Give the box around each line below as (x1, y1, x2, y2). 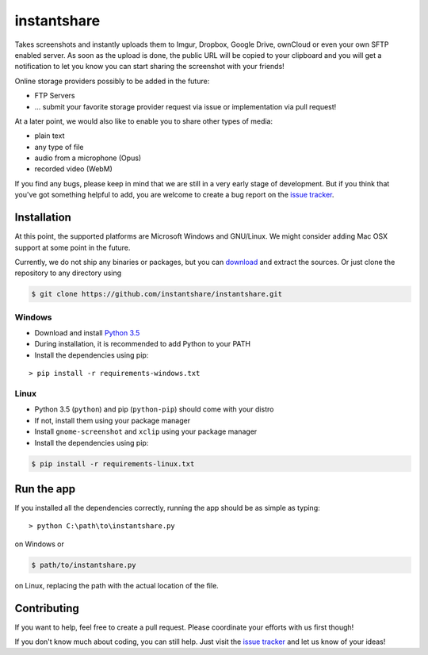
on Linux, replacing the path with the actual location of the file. (14, 580, 220, 590)
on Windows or (14, 539, 65, 549)
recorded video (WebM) (34, 164, 113, 174)
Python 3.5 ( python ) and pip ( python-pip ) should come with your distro (34, 404, 274, 414)
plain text (34, 131, 65, 140)
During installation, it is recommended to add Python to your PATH (34, 339, 251, 349)
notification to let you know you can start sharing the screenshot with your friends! (14, 62, 285, 71)
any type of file (34, 142, 84, 151)
